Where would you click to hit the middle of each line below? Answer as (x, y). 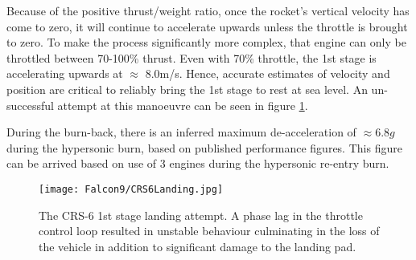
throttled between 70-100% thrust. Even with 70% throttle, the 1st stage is (192, 57)
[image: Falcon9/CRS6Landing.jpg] (131, 189)
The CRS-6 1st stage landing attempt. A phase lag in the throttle (201, 215)
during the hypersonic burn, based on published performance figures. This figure (204, 147)
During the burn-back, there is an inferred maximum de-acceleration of (181, 132)
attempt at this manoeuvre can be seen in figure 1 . (183, 105)
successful (30, 105)
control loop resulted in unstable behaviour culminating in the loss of (209, 231)
